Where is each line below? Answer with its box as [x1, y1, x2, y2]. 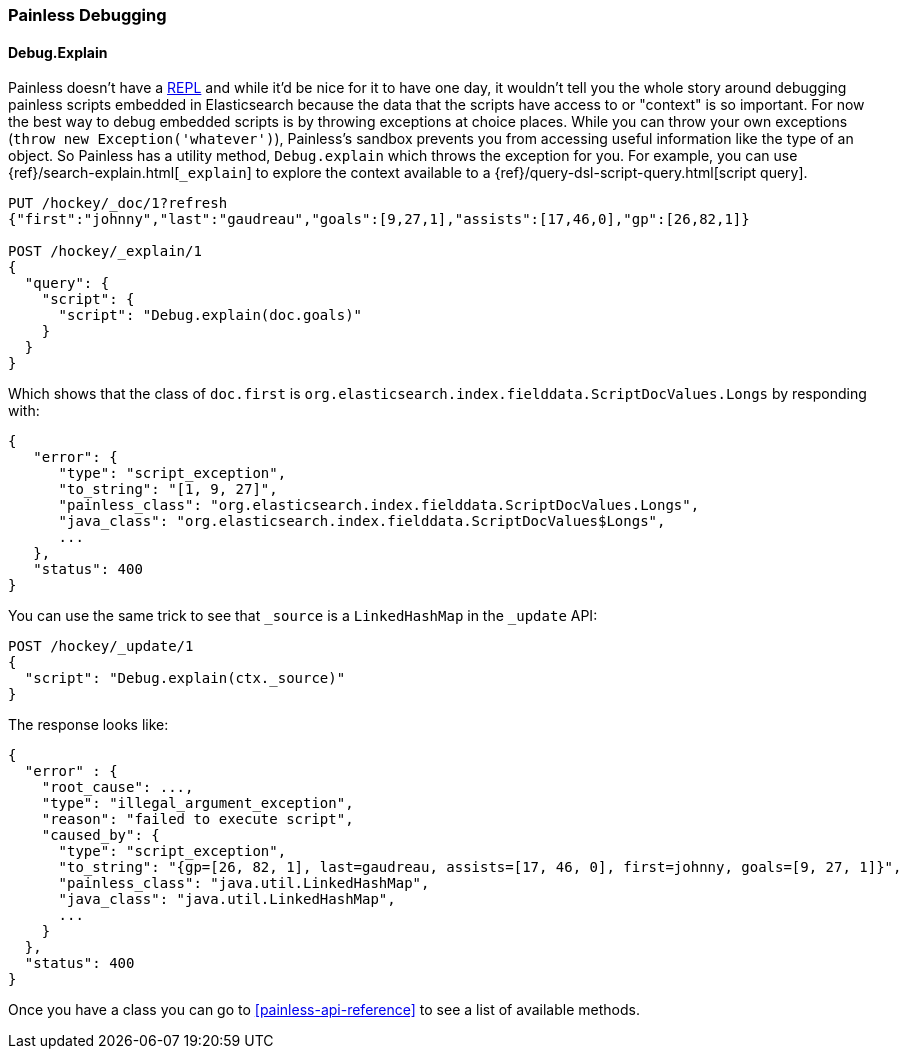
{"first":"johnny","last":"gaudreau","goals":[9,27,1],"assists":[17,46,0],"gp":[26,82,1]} [8, 211, 750, 228]
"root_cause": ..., [41, 779, 194, 796]
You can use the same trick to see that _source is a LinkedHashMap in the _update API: [8, 607, 598, 625]
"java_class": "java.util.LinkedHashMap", [58, 891, 396, 908]
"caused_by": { [41, 827, 160, 844]
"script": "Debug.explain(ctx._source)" [24, 670, 346, 687]
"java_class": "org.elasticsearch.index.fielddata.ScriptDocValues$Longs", [58, 513, 666, 530]
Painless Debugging [8, 5, 167, 25]
